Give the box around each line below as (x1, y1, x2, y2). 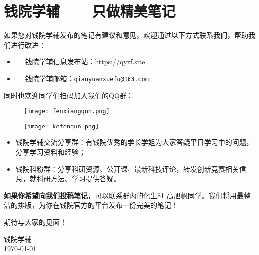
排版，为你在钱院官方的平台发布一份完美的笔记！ (17, 200, 178, 210)
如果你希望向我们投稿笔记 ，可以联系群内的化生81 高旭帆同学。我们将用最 (4, 190, 244, 200)
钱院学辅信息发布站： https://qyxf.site (25, 56, 145, 67)
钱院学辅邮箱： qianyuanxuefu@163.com (25, 73, 149, 83)
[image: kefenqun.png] (24, 123, 99, 130)
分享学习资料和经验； (15, 147, 86, 157)
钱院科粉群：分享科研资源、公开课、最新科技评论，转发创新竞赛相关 (15, 163, 239, 174)
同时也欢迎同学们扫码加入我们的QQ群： (4, 90, 133, 100)
